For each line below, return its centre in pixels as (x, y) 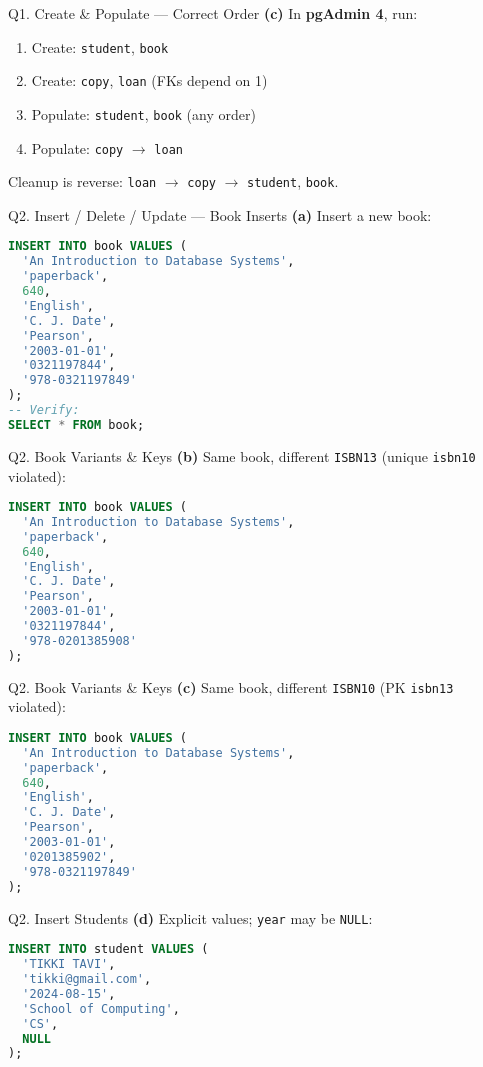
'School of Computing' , (101, 1008)
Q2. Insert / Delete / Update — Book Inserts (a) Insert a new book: (220, 214)
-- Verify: (44, 410)
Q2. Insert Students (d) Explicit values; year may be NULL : (190, 917)
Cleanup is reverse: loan (82, 181)
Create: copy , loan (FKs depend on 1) (149, 80)
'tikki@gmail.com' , (87, 979)
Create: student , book (100, 46)
